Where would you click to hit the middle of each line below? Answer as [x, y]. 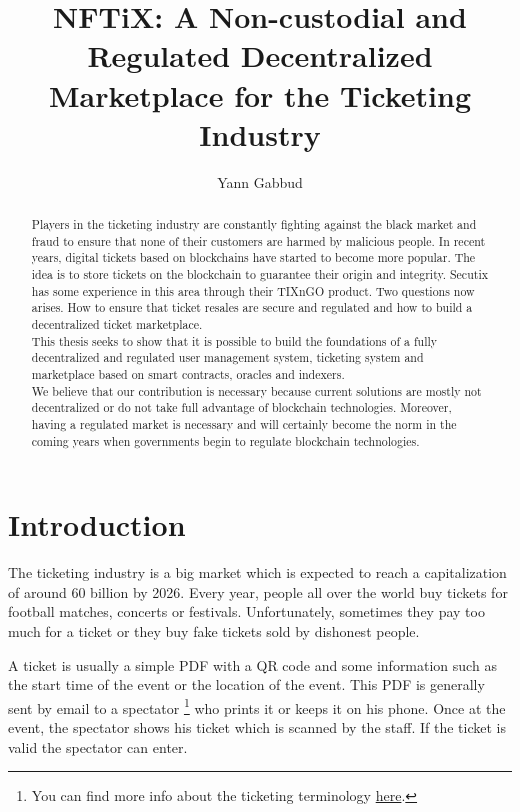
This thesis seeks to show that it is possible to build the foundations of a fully [234, 340]
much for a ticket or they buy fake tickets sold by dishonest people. [214, 630]
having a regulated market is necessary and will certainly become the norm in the [244, 423]
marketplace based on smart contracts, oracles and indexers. [188, 373]
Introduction [97, 524]
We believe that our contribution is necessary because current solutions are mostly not [256, 390]
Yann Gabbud [260, 181]
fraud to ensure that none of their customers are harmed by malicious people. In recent [258, 240]
